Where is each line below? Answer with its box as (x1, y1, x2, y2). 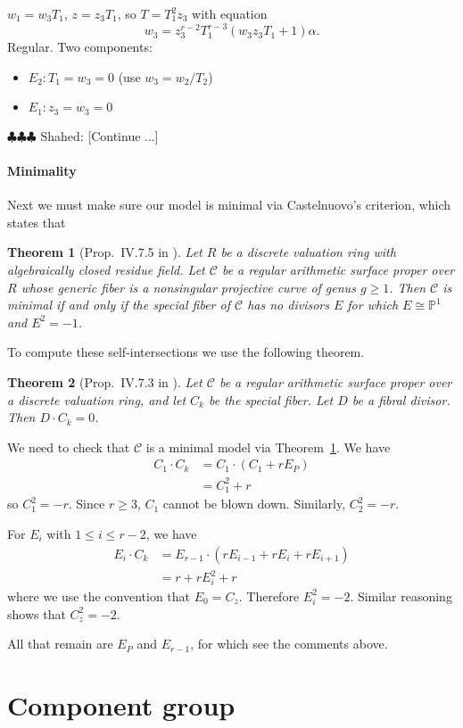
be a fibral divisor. (351, 390, 451, 409)
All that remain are (7, 634, 113, 653)
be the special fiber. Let (208, 390, 334, 409)
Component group (7, 686, 236, 723)
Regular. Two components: (7, 37, 153, 56)
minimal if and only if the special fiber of (7, 295, 230, 314)
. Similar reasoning (350, 586, 452, 605)
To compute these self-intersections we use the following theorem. (7, 343, 365, 361)
